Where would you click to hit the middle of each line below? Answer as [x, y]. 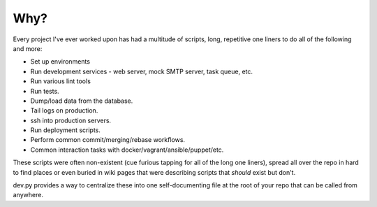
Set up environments [60, 62]
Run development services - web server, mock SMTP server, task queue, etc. [142, 71]
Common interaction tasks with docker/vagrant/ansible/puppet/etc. [127, 150]
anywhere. [28, 195]
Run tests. [45, 91]
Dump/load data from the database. [82, 101]
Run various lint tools [60, 81]
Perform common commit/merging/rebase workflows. [108, 140]
